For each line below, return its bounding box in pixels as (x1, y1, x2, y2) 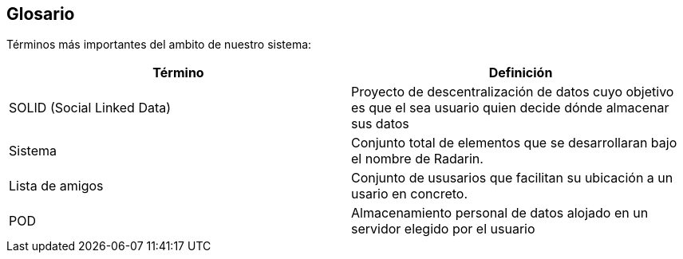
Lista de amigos (9, 178, 104, 194)
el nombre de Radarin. (351, 151, 484, 167)
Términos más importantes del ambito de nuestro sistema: (6, 37, 312, 52)
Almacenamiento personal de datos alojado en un (351, 205, 649, 222)
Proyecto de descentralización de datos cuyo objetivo (351, 84, 674, 100)
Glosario (6, 4, 75, 24)
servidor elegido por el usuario (351, 221, 535, 237)
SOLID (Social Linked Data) (9, 100, 172, 116)
